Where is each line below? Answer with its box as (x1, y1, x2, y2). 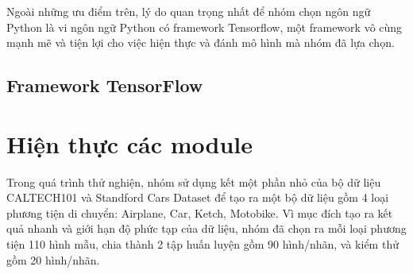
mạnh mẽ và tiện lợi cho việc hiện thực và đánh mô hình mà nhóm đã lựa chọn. (6, 34, 395, 51)
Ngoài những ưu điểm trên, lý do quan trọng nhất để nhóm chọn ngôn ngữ (6, 3, 371, 19)
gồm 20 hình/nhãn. (6, 251, 100, 268)
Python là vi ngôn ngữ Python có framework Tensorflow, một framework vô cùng (6, 18, 403, 35)
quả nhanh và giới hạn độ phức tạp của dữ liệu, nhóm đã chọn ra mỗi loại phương (6, 220, 407, 237)
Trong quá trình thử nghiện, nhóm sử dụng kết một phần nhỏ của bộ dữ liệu (6, 173, 381, 190)
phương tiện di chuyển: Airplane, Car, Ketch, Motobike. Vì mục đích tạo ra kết (6, 204, 393, 221)
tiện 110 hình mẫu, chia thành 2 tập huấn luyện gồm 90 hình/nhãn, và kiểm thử (6, 236, 399, 253)
